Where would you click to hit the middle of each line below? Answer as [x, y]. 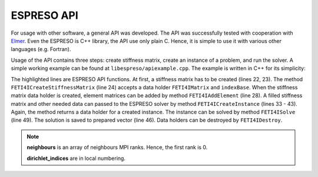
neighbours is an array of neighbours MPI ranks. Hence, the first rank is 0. [117, 148]
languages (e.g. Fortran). [41, 49]
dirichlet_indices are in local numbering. [76, 158]
